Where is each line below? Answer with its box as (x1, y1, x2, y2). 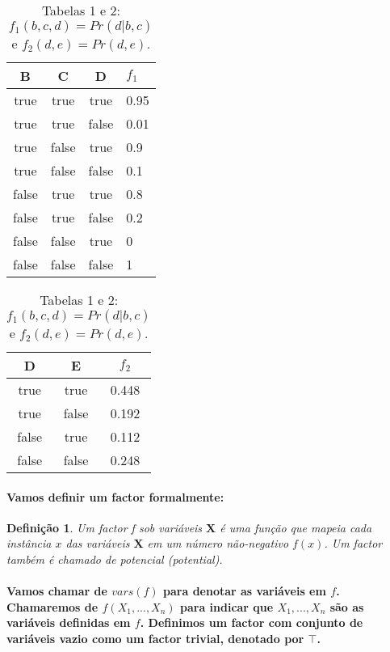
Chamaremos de (6, 598, 99, 615)
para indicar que (179, 598, 274, 615)
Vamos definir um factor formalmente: (6, 488, 224, 505)
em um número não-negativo (147, 535, 289, 552)
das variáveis (65, 535, 130, 552)
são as (329, 598, 364, 615)
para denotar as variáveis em (163, 582, 326, 599)
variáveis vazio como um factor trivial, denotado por (6, 629, 304, 646)
